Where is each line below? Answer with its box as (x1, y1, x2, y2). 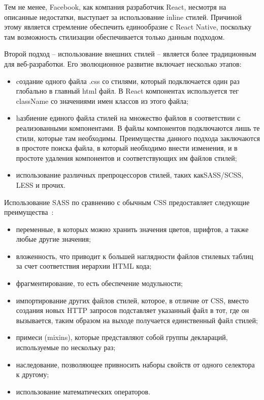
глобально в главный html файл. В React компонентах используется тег (16, 85, 239, 96)
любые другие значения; (16, 234, 91, 244)
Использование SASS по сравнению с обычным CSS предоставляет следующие (4, 196, 250, 207)
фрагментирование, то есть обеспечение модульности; (16, 278, 183, 289)
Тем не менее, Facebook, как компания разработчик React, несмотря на (4, 2, 226, 12)
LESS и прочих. (16, 179, 66, 190)
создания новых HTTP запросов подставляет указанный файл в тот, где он (16, 305, 249, 316)
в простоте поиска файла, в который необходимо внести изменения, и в (16, 142, 238, 153)
